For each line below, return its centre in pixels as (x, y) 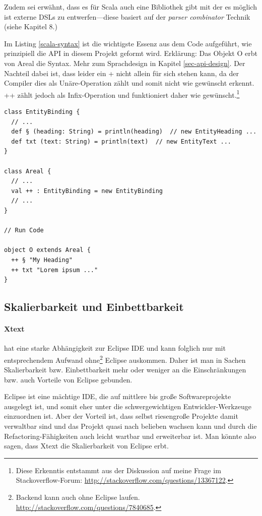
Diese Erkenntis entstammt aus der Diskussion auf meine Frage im (118, 470)
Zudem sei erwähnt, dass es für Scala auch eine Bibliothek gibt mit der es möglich (130, 7)
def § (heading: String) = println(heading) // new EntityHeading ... (134, 132)
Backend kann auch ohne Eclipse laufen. (78, 497)
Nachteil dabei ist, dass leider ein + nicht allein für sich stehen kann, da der (122, 73)
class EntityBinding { (42, 112)
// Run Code (24, 231)
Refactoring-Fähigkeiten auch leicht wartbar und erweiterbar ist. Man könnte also (130, 436)
